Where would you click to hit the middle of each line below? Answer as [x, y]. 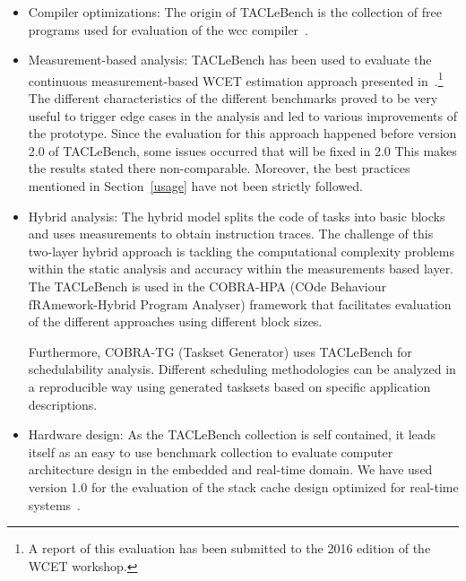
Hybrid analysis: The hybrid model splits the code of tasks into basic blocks [237, 216]
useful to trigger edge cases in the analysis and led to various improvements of [243, 115]
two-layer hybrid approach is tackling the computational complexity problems [241, 251]
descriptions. [63, 404]
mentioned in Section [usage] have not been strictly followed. [195, 186]
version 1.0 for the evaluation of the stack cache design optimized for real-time [243, 486]
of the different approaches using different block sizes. [175, 321]
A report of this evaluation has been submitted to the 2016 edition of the [229, 548]
